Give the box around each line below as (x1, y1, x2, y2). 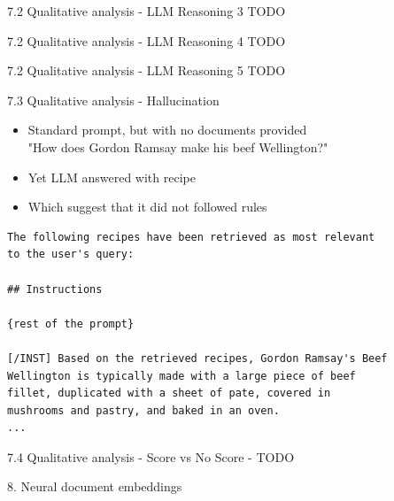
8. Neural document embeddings (7, 477, 182, 496)
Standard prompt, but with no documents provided (27, 120, 307, 139)
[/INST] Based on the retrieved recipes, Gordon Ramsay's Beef (7, 351, 388, 365)
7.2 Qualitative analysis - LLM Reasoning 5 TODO (7, 61, 286, 80)
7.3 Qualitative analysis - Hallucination (7, 90, 220, 109)
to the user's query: (7, 248, 135, 261)
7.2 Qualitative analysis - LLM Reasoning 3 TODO (7, 2, 286, 19)
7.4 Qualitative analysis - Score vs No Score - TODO (7, 447, 295, 466)
